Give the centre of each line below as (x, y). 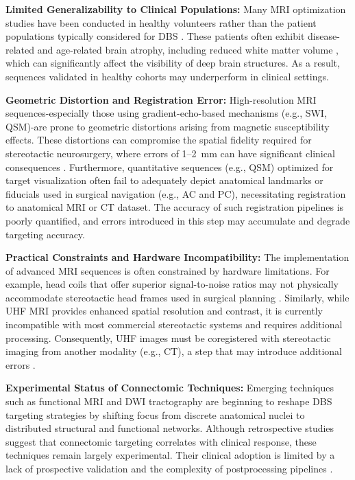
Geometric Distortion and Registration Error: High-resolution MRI (161, 99)
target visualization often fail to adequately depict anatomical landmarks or (164, 180)
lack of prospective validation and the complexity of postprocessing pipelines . (169, 468)
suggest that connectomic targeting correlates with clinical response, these (161, 441)
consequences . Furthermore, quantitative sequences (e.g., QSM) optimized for (170, 167)
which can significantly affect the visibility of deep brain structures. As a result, (173, 63)
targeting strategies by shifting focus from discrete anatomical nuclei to (155, 414)
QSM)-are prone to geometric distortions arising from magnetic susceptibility (168, 126)
